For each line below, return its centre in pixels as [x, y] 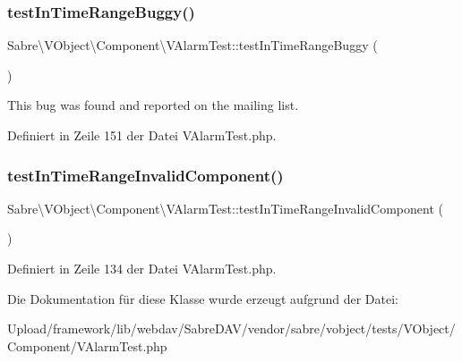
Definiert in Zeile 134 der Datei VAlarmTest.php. [142, 268]
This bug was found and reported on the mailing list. [153, 105]
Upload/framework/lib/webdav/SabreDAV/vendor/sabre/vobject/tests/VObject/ [231, 328]
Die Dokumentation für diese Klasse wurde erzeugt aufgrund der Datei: [203, 298]
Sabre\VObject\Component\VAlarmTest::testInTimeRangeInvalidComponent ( [225, 208]
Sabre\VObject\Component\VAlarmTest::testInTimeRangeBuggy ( [192, 45]
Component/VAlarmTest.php [87, 345]
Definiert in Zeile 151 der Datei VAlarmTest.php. [142, 135]
